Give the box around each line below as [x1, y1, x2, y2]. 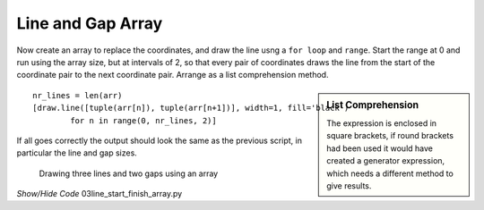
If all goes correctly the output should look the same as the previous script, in [16, 135, 302, 146]
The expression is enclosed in [326, 117, 437, 129]
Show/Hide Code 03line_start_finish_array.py [16, 189, 183, 199]
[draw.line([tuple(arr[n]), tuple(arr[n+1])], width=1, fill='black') [32, 103, 350, 113]
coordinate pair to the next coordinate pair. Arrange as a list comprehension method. [16, 70, 329, 80]
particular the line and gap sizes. [16, 147, 138, 158]
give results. [326, 180, 372, 191]
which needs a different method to [326, 168, 454, 179]
